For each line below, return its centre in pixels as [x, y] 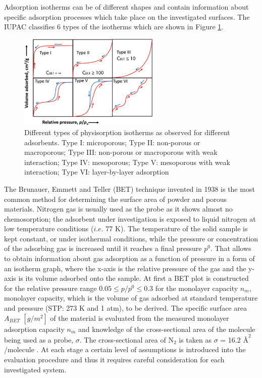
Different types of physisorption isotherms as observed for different [127, 132]
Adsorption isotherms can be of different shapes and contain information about [126, 7]
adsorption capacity [34, 329]
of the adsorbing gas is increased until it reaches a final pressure [103, 248]
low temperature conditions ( [49, 228]
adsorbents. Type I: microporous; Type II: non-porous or [112, 142]
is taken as [195, 339]
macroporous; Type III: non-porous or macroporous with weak [121, 152]
